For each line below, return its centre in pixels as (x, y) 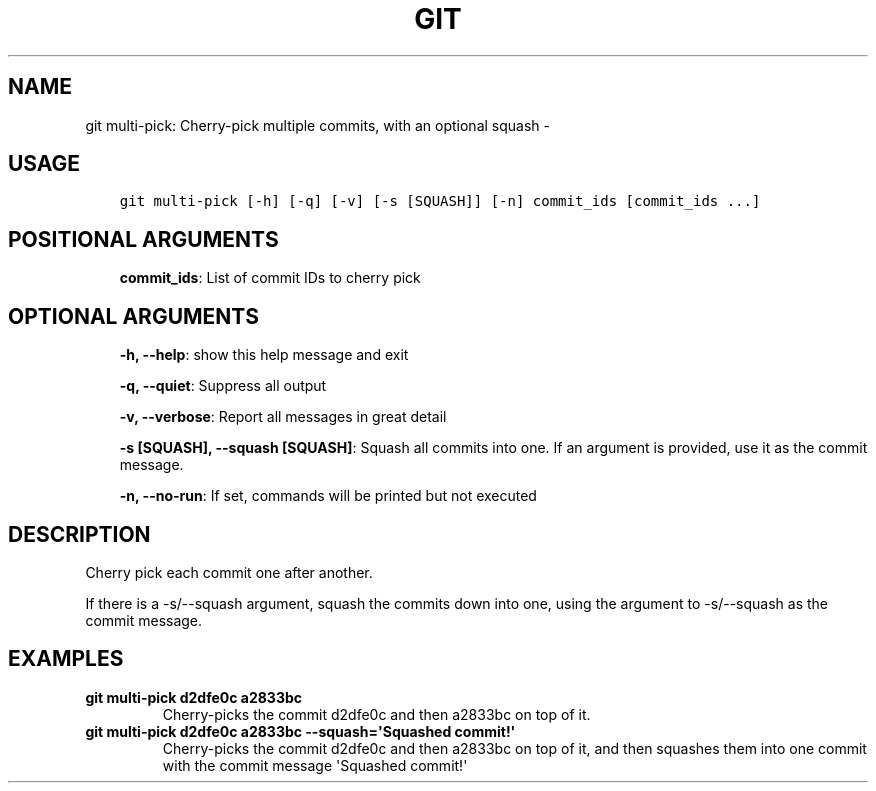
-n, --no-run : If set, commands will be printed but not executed (328, 496)
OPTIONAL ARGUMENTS (133, 316)
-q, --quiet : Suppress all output (223, 386)
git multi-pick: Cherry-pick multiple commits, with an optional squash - (317, 125)
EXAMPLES (66, 659)
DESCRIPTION (79, 534)
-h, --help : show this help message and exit (264, 355)
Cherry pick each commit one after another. (229, 572)
